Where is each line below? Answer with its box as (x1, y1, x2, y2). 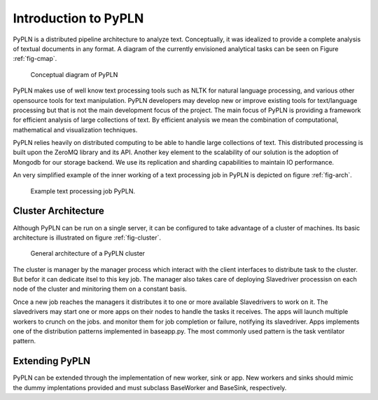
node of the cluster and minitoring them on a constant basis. (13, 284, 187, 294)
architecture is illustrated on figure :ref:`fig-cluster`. (13, 233, 161, 242)
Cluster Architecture (13, 205, 105, 217)
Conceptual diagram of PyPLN (30, 70, 118, 78)
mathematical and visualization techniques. (13, 125, 138, 134)
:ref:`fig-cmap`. (13, 55, 57, 63)
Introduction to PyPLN (13, 11, 144, 26)
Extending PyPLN (13, 355, 91, 367)
